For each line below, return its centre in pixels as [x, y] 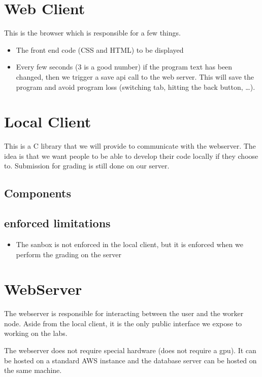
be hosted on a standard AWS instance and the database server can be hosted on [130, 360]
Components [38, 193]
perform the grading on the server [69, 254]
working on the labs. [36, 333]
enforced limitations [57, 223]
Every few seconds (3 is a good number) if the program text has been [124, 67]
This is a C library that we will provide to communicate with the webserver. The [130, 146]
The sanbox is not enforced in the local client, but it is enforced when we [129, 244]
